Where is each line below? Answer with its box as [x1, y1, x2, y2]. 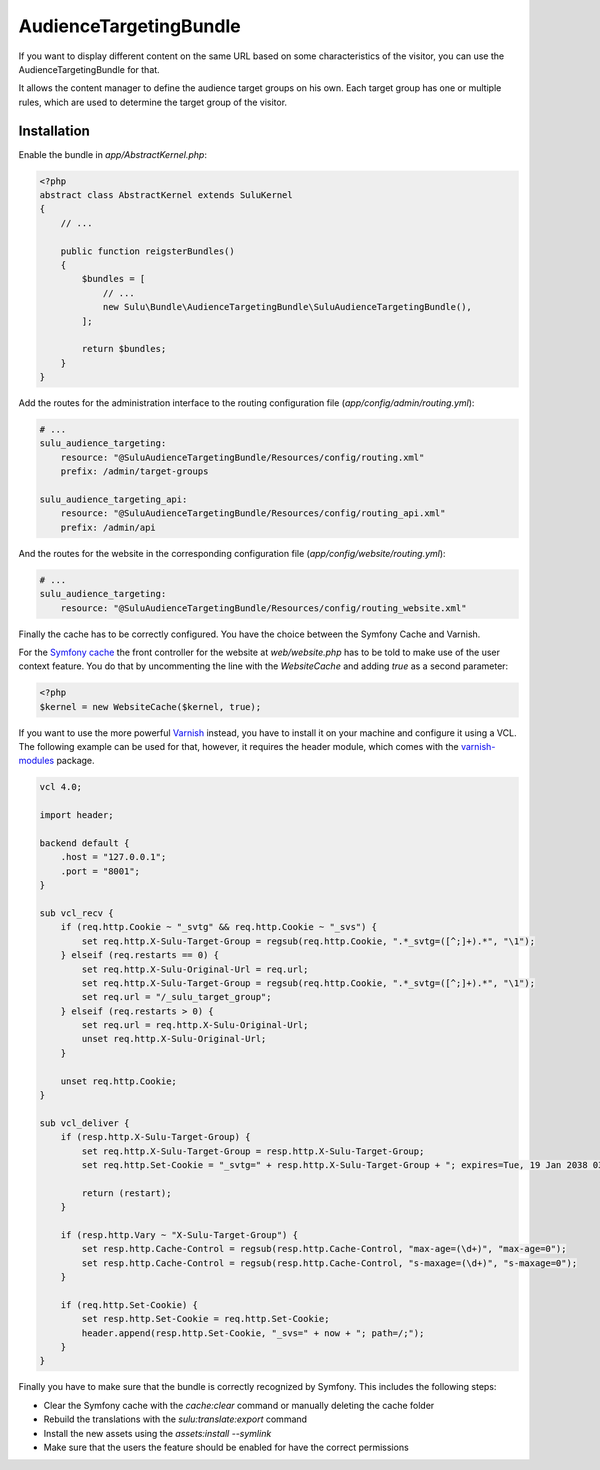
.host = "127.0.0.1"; [60, 851, 167, 863]
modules [18, 755, 55, 767]
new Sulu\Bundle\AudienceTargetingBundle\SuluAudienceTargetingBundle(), [102, 301, 472, 313]
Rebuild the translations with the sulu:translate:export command [43, 1413, 308, 1425]
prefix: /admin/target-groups [60, 466, 209, 477]
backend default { [39, 837, 130, 849]
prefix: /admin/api [60, 521, 157, 533]
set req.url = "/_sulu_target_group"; [81, 991, 272, 1003]
